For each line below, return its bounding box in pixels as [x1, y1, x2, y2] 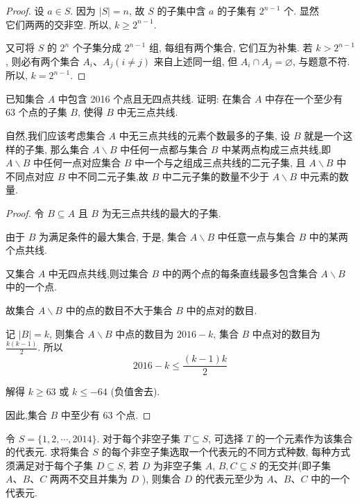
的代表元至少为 [195, 471, 264, 486]
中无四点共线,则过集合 [48, 266, 148, 280]
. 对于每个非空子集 [96, 431, 181, 445]
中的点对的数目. [186, 302, 257, 317]
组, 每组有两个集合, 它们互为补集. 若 [148, 40, 313, 55]
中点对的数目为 [252, 326, 320, 340]
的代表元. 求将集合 [6, 444, 89, 459]
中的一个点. [6, 279, 57, 294]
